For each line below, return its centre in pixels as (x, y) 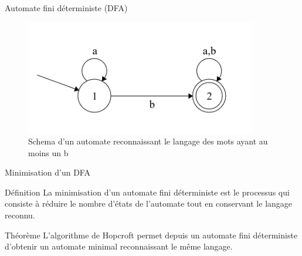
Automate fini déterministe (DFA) (66, 8)
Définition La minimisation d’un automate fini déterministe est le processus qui (147, 192)
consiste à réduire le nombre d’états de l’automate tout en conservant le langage (149, 203)
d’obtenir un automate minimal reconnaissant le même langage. (119, 246)
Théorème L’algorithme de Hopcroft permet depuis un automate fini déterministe (151, 235)
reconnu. (20, 215)
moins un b (48, 152)
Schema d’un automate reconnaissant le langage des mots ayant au (148, 141)
